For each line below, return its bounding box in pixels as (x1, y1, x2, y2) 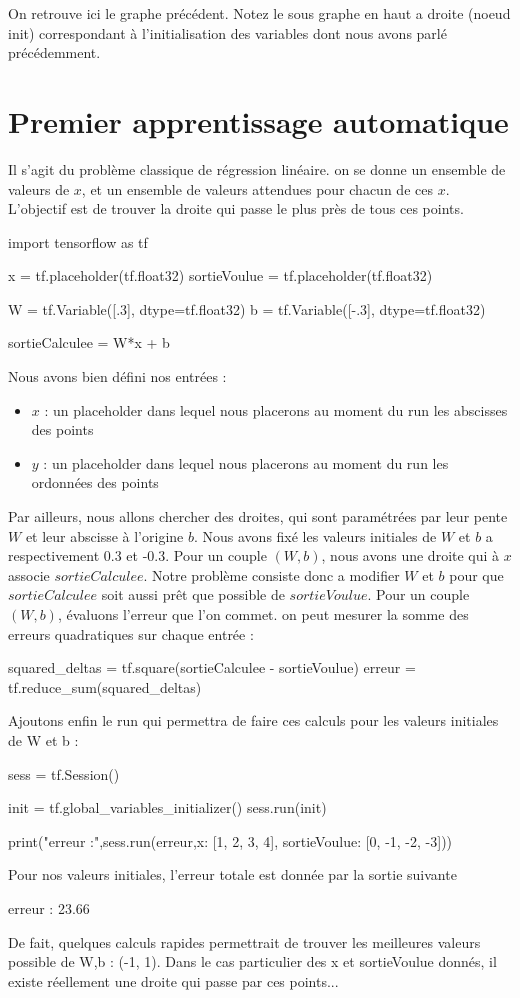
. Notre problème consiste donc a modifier (143, 564, 400, 585)
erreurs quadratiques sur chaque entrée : (8, 623, 254, 644)
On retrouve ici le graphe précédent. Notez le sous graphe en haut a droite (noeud (8, 3, 511, 23)
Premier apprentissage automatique (8, 100, 509, 141)
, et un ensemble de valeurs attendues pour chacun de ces (81, 178, 433, 199)
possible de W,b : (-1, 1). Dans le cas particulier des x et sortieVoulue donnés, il (8, 951, 497, 972)
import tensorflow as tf (8, 231, 148, 252)
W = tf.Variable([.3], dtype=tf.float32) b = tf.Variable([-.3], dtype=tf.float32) (8, 298, 486, 319)
